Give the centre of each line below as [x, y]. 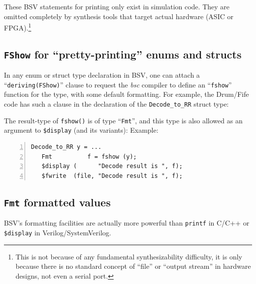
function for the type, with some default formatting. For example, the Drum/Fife [127, 94]
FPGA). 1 [18, 27]
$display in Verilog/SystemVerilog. [58, 232]
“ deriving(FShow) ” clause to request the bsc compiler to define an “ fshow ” [118, 84]
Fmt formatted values [57, 202]
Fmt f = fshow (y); [89, 156]
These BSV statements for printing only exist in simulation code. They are [117, 6]
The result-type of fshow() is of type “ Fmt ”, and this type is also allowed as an [123, 120]
